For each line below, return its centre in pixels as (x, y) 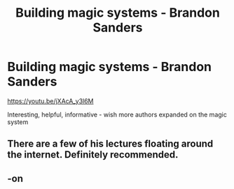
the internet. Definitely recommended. (93, 155)
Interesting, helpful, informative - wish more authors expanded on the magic (117, 114)
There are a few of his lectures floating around (110, 144)
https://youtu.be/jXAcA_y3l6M (50, 101)
